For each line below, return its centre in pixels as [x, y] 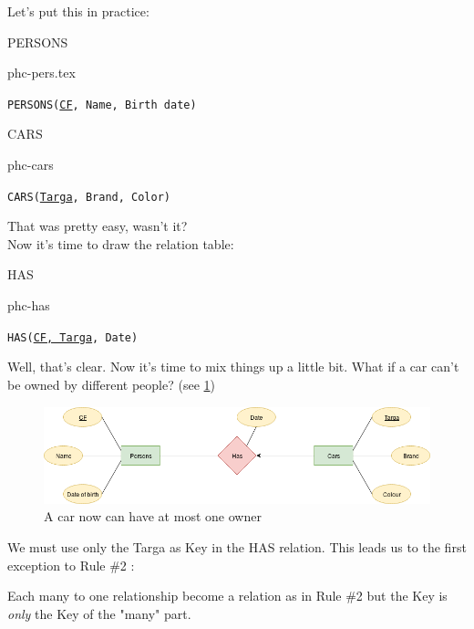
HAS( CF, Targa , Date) [73, 337]
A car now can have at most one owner [153, 516]
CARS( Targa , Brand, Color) [89, 197]
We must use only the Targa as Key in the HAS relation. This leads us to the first [237, 547]
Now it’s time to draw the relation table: [121, 243]
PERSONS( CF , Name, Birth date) [102, 105]
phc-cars [31, 165]
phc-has [29, 305]
